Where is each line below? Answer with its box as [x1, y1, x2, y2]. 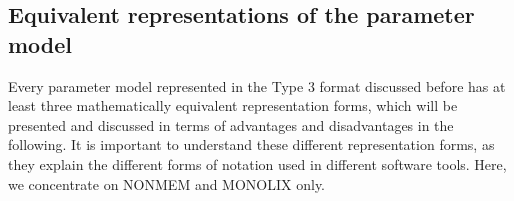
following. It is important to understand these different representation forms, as [8, 134, 495, 155]
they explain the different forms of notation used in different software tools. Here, [8, 153, 507, 174]
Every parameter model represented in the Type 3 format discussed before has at [8, 75, 506, 96]
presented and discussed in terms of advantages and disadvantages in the [8, 114, 454, 135]
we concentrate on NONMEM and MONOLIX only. [8, 173, 326, 194]
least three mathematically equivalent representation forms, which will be [8, 95, 458, 116]
